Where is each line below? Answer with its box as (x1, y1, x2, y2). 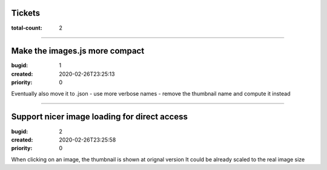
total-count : (11, 24, 42, 31)
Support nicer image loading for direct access (11, 112, 188, 122)
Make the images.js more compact (11, 46, 145, 56)
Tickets (11, 8, 41, 18)
